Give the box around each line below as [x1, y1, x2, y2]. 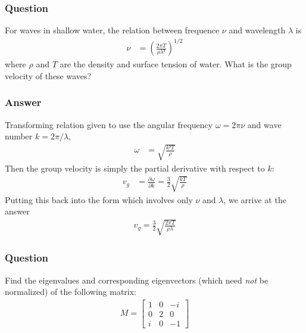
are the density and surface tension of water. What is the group [60, 58, 292, 70]
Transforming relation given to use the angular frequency [5, 118, 213, 130]
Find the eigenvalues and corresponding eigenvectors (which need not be [5, 273, 268, 286]
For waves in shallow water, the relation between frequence [5, 24, 220, 36]
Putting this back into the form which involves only [5, 193, 193, 206]
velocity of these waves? [5, 69, 92, 82]
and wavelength [229, 24, 286, 36]
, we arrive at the [223, 193, 286, 206]
